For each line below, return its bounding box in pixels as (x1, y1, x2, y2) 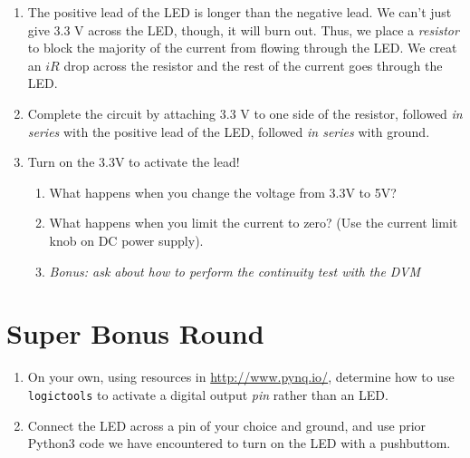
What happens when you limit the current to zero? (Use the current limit (49, 213, 458, 232)
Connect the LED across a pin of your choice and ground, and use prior (27, 415, 427, 434)
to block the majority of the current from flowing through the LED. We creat (27, 38, 457, 57)
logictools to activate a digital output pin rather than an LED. (27, 385, 388, 404)
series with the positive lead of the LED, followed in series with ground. (27, 122, 430, 141)
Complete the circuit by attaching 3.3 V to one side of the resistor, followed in (27, 103, 463, 122)
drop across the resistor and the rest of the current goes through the (63, 55, 443, 74)
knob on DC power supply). (49, 230, 204, 249)
